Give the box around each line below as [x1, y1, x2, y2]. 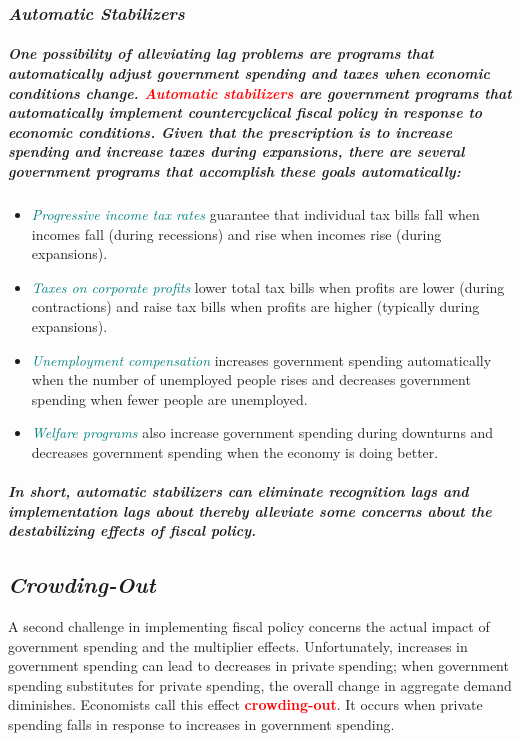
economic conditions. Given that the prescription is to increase [8, 121, 453, 142]
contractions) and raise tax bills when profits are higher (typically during [31, 296, 480, 317]
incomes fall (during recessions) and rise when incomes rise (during [31, 223, 442, 244]
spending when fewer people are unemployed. [31, 388, 308, 409]
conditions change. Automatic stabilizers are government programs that [8, 82, 512, 103]
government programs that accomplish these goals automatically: [8, 161, 461, 181]
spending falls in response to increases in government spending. [8, 714, 395, 735]
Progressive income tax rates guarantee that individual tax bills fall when [31, 203, 480, 224]
